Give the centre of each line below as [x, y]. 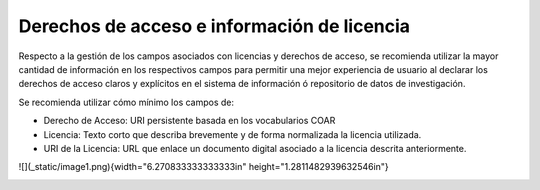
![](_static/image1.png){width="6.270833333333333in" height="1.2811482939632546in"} [203, 167]
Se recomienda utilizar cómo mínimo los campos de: [126, 102]
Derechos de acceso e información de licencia [214, 26]
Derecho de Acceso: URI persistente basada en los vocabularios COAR [189, 121]
